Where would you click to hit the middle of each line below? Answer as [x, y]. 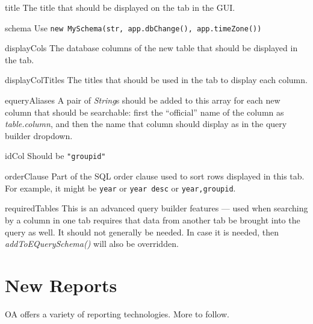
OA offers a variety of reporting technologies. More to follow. [117, 313]
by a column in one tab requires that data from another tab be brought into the [153, 220]
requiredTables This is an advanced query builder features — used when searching [156, 208]
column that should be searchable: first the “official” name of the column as [144, 112]
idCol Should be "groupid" [55, 156]
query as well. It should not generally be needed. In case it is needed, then [142, 232]
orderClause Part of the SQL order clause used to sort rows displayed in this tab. [155, 176]
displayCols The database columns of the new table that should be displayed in [151, 48]
